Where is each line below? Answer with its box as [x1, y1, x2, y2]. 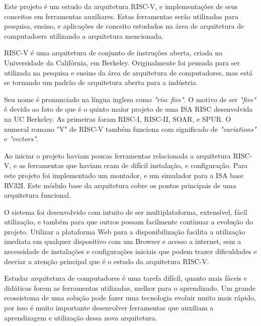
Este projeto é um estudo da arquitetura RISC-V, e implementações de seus [4, 1, 238, 11]
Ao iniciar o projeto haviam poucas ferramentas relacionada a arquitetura [4, 150, 231, 160]
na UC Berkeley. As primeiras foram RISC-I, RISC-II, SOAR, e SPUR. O [4, 113, 231, 124]
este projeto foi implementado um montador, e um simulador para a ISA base [4, 170, 243, 180]
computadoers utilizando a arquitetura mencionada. [4, 30, 163, 41]
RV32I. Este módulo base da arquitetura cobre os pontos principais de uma [4, 180, 236, 190]
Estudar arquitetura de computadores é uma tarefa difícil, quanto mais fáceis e [4, 273, 247, 283]
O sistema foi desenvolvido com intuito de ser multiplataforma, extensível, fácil [4, 206, 247, 217]
